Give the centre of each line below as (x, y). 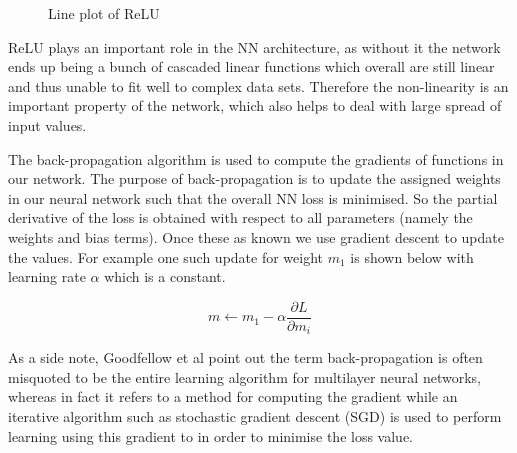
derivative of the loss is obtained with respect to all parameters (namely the (240, 217)
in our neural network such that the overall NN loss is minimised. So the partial (253, 197)
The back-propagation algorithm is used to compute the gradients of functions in (256, 158)
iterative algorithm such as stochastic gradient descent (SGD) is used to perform (255, 416)
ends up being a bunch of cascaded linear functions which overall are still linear (251, 66)
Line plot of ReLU (104, 13)
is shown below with (412, 256)
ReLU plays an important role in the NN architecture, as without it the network (254, 46)
